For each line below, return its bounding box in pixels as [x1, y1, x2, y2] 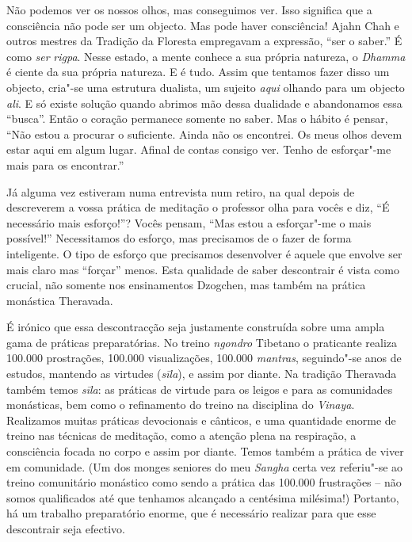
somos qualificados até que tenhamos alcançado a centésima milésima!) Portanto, [6, 489, 399, 506]
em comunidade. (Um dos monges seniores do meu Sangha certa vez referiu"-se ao [6, 458, 403, 475]
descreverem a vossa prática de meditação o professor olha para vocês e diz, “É [6, 199, 390, 216]
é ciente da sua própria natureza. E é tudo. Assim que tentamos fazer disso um [6, 63, 390, 80]
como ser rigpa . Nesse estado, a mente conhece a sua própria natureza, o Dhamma [6, 48, 406, 64]
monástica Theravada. [6, 292, 113, 308]
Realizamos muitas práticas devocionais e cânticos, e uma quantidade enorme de [6, 411, 396, 428]
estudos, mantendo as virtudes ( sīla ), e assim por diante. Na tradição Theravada [6, 365, 397, 382]
